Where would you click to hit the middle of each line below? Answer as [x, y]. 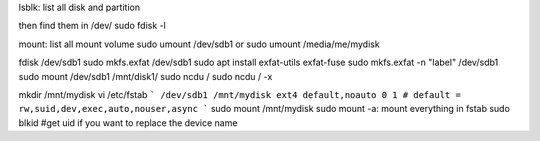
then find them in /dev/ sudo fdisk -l [92, 26]
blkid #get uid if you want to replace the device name [128, 122]
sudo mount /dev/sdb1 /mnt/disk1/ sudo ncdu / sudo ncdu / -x [145, 76]
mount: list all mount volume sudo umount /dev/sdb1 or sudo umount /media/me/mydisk [199, 44]
